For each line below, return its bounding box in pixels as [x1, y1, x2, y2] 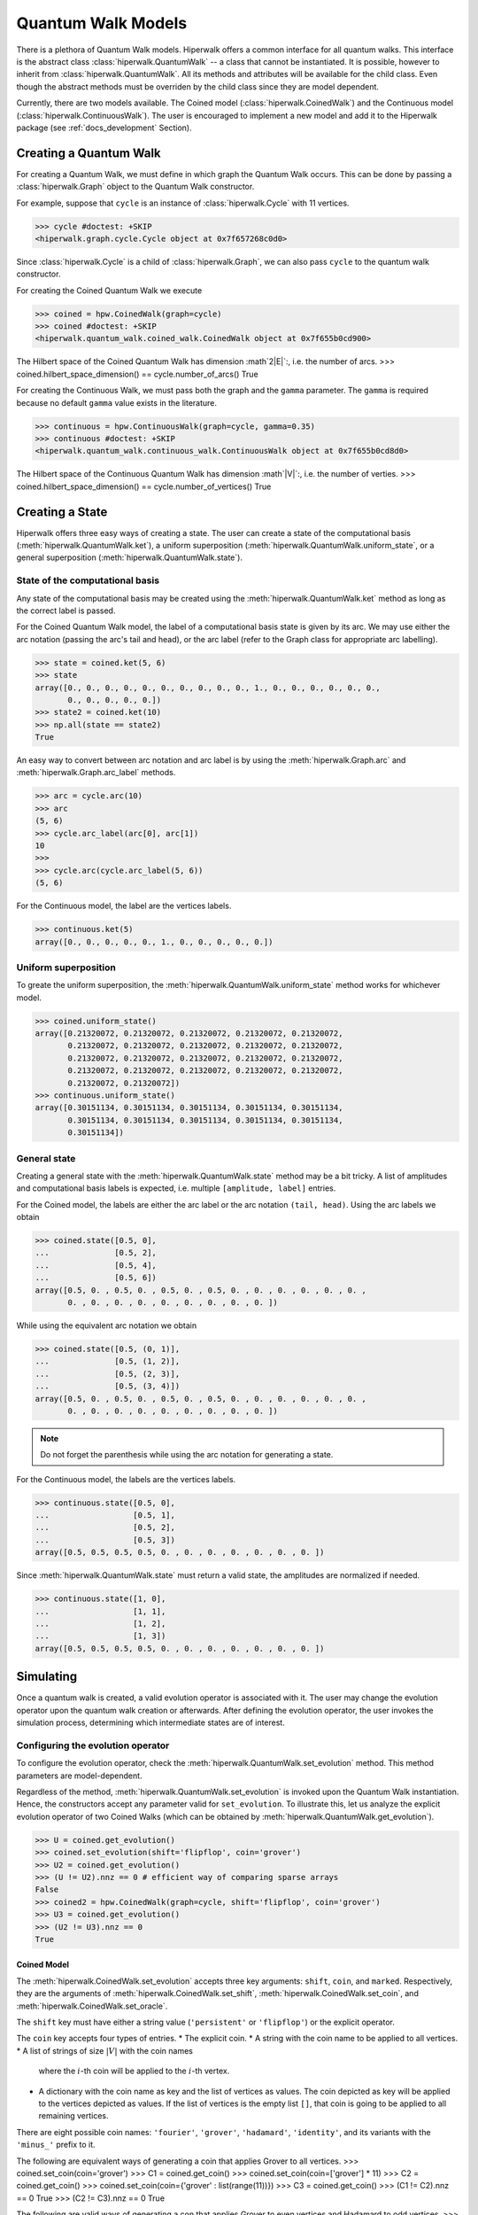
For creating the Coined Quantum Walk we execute [16, 284, 203, 296]
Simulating [16, 1669, 78, 1684]
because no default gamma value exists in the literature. [16, 397, 217, 408]
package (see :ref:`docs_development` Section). [16, 122, 192, 133]
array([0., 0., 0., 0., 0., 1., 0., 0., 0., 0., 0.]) [35, 937, 274, 947]
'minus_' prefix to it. [16, 2140, 96, 2150]
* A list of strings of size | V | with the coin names [16, 2045, 194, 2056]
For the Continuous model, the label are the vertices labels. [16, 900, 232, 912]
